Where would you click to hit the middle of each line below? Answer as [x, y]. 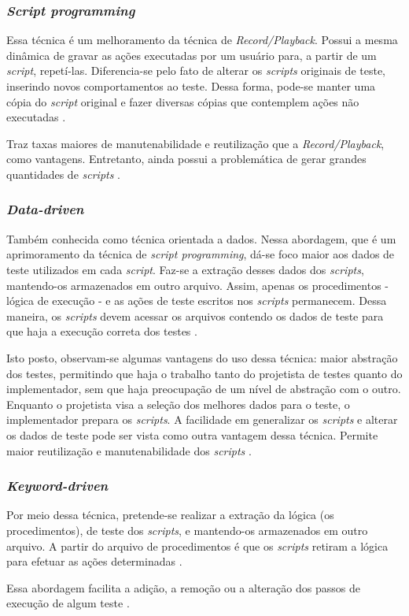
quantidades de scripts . [64, 174]
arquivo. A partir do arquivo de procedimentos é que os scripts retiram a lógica [197, 545]
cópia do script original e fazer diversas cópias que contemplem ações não [183, 101]
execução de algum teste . [68, 603]
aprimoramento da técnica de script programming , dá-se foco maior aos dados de [201, 254]
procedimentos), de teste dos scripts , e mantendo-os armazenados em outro [187, 530]
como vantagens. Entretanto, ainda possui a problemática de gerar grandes [186, 159]
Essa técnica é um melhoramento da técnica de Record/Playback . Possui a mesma [202, 40]
